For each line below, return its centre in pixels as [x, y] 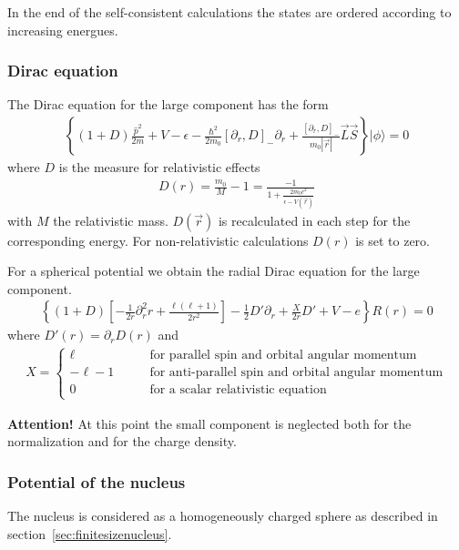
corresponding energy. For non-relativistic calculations [158, 240]
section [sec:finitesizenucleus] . [90, 533]
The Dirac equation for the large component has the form [168, 104]
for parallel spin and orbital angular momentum [283, 356]
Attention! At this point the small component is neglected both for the [209, 423]
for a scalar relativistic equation [238, 390]
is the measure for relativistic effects [159, 167]
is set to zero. [393, 240]
